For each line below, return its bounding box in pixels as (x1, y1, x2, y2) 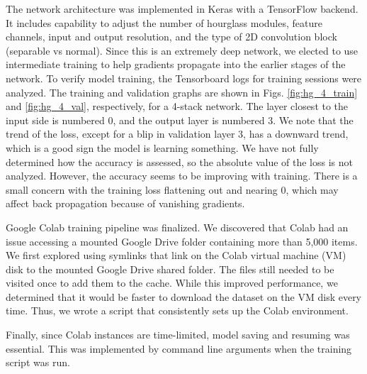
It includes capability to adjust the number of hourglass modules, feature (6, 15, 322, 30)
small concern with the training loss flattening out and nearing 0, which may (6, 182, 339, 197)
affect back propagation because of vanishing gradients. (6, 196, 245, 211)
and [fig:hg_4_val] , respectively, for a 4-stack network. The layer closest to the (6, 99, 349, 114)
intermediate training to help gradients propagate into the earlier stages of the (6, 57, 346, 72)
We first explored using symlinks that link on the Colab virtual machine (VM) (6, 248, 346, 263)
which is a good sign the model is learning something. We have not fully (6, 140, 319, 155)
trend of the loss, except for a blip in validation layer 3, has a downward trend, (6, 126, 349, 141)
